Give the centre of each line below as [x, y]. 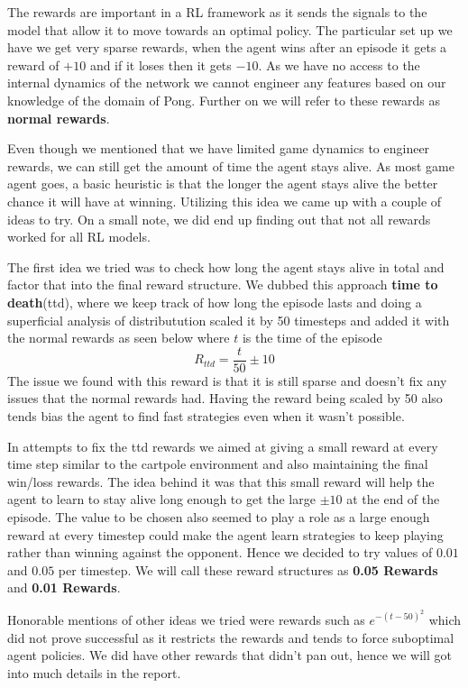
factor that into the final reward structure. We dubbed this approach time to [223, 284]
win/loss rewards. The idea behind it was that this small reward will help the [221, 481]
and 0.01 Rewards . [64, 587]
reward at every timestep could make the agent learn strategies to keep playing [225, 534]
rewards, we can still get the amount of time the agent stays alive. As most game [231, 165]
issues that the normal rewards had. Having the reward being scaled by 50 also [225, 398]
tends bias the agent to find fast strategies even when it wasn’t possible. [206, 415]
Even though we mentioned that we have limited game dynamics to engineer [219, 148]
